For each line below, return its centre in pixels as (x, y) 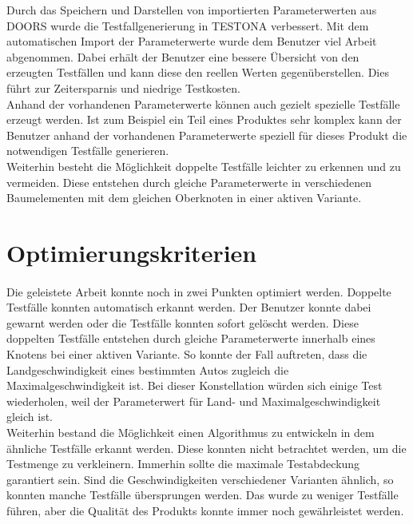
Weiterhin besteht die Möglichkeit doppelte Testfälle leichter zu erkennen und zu (204, 166)
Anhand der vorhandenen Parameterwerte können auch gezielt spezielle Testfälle (203, 103)
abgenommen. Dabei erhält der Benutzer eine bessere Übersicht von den (183, 56)
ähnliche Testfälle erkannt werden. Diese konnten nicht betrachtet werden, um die (206, 448)
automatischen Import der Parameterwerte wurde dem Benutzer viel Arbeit (192, 41)
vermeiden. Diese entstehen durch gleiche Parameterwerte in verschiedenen (189, 182)
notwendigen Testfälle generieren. (88, 151)
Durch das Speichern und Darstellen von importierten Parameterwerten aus (192, 10)
